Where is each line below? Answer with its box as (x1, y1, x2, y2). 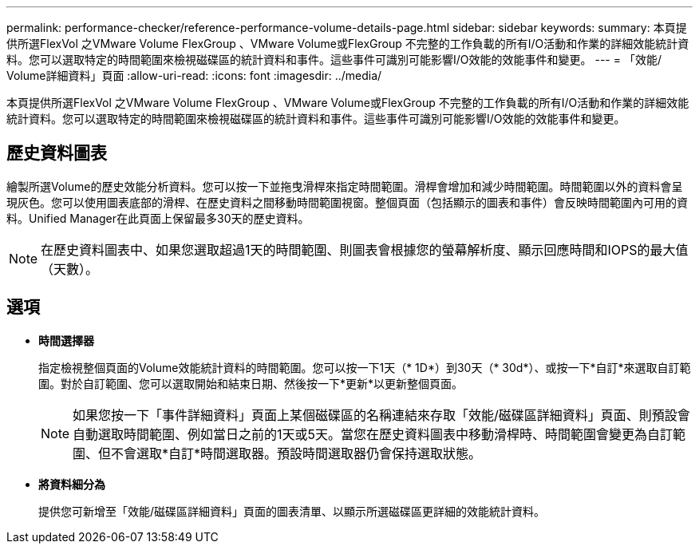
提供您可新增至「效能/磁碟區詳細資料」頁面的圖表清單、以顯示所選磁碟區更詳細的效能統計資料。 (38, 504, 546, 518)
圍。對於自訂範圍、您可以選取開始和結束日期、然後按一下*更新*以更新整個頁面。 (38, 376, 464, 390)
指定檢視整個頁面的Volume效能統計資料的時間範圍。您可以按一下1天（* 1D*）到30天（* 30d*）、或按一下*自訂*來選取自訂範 (38, 360, 691, 374)
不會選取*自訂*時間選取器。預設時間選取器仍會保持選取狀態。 (111, 445, 482, 461)
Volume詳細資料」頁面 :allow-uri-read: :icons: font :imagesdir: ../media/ (6, 69, 382, 82)
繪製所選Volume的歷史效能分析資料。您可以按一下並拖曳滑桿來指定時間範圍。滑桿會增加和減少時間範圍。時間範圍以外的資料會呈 (6, 179, 683, 193)
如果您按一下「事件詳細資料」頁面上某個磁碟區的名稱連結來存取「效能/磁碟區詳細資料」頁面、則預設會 (73, 406, 690, 423)
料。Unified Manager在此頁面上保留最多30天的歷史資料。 (6, 211, 310, 225)
